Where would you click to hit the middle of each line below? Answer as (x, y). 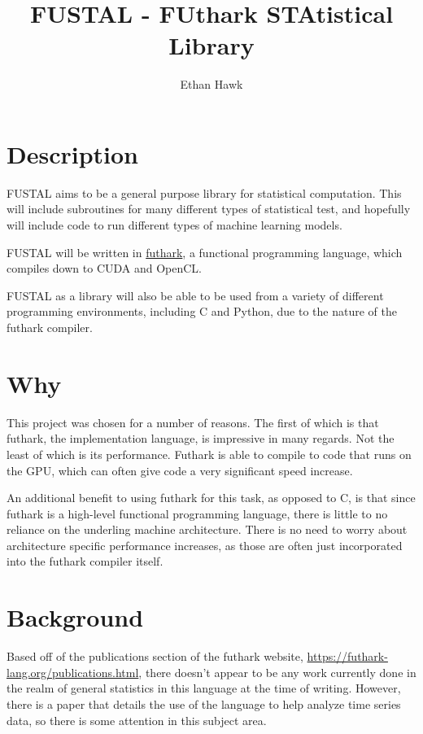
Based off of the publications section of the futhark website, (155, 656)
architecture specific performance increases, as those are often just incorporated (205, 545)
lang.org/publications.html (73, 672)
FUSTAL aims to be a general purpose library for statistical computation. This (204, 192)
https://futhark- (347, 656)
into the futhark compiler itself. (85, 561)
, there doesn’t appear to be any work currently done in (277, 672)
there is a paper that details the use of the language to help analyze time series (204, 703)
